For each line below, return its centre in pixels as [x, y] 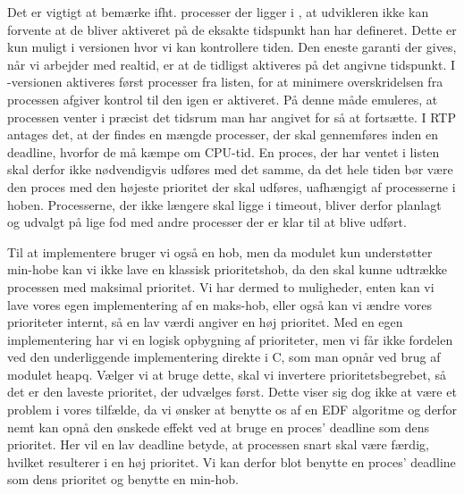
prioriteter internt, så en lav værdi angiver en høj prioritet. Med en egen [205, 322]
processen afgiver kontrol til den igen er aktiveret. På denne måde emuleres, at [223, 99]
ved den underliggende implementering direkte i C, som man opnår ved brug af [224, 357]
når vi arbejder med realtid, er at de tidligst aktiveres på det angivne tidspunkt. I [232, 64]
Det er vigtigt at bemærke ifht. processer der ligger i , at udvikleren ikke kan [218, 12]
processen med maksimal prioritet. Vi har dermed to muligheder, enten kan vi [221, 286]
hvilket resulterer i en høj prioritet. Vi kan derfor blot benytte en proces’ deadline [232, 461]
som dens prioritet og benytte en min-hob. [123, 479]
